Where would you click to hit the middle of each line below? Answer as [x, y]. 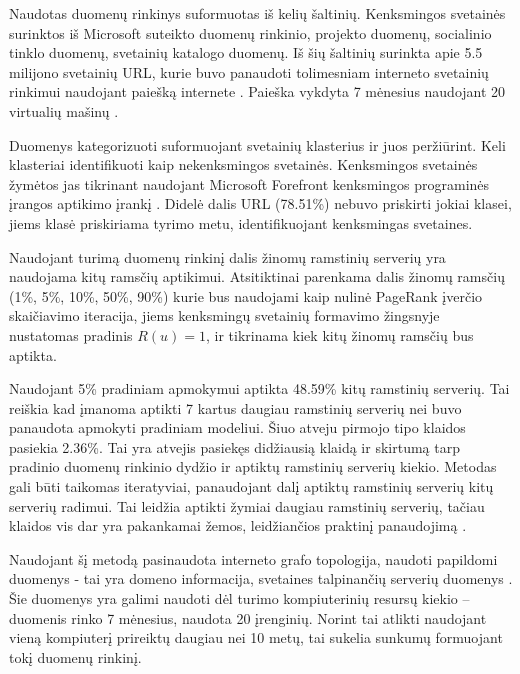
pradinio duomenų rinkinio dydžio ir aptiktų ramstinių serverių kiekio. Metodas [253, 466]
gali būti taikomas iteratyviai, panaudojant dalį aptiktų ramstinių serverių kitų [251, 486]
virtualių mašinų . [64, 110]
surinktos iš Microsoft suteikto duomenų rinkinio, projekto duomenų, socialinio [250, 32]
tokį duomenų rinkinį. [75, 656]
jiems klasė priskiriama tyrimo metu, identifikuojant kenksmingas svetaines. [241, 222]
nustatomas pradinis [71, 334]
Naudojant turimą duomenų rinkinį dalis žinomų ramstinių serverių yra [227, 256]
